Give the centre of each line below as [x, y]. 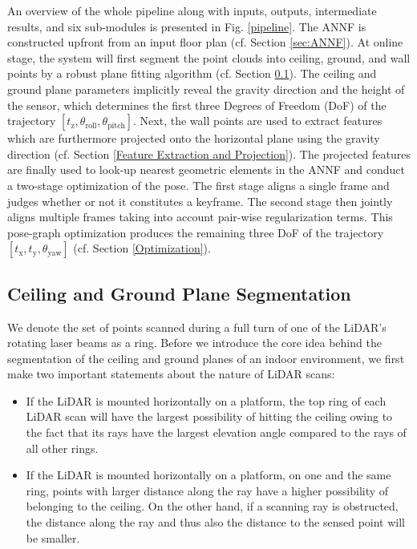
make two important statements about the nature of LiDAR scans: [171, 374]
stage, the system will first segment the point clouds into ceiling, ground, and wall [209, 57]
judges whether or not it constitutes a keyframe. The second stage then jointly [200, 201]
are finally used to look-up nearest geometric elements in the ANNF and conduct [206, 170]
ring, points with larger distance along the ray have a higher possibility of [207, 490]
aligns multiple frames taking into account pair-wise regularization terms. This [200, 217]
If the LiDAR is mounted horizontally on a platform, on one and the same [208, 475]
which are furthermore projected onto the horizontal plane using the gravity [194, 138]
